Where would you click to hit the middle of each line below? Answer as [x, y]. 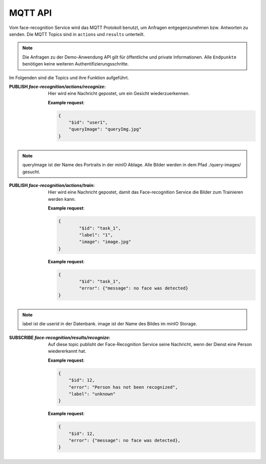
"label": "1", [96, 235]
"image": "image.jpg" [105, 242]
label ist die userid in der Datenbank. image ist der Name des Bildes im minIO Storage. [110, 324]
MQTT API [30, 13]
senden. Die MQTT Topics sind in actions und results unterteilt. [77, 34]
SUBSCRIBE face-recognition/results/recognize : [60, 338]
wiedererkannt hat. [67, 351]
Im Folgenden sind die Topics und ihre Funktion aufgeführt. [69, 77]
